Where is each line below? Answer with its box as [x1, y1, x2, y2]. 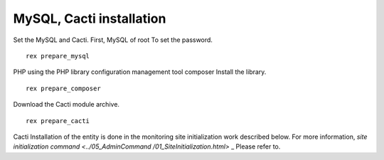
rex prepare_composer [26, 84, 101, 92]
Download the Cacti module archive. [13, 100, 120, 109]
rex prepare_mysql [26, 52, 90, 60]
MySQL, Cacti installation [13, 11, 166, 26]
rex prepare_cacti [26, 117, 90, 124]
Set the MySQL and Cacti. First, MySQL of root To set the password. [13, 36, 213, 44]
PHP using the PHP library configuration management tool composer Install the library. [13, 68, 267, 76]
